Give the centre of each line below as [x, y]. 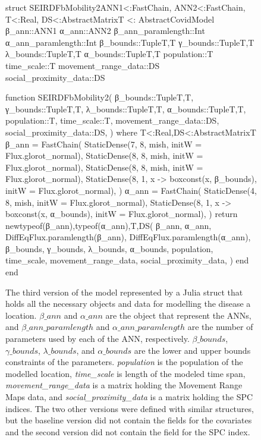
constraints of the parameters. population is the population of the [124, 362]
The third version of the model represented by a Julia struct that [124, 292]
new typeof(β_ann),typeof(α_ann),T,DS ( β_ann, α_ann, [109, 225]
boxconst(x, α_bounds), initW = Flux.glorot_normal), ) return [122, 214]
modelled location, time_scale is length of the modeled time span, [125, 373]
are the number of [220, 327]
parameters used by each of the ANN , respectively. [98, 339]
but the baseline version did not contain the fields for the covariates [129, 420]
